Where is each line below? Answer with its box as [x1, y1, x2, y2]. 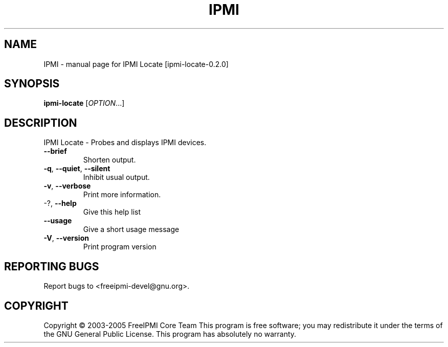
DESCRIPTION [4, 116, 77, 129]
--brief [43, 147, 67, 156]
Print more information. [83, 190, 161, 199]
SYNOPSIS [4, 77, 60, 90]
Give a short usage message [83, 225, 180, 234]
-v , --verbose [43, 181, 91, 191]
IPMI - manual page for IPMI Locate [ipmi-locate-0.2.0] [43, 59, 229, 68]
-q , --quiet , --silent [43, 164, 110, 173]
